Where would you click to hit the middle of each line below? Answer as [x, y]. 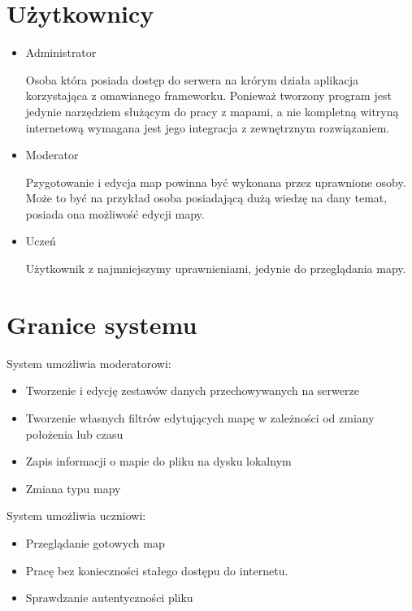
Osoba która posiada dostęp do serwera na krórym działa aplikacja [192, 79]
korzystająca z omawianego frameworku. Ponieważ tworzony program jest [208, 95]
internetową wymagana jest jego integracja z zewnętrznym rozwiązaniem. [208, 127]
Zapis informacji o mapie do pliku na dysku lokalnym [158, 461]
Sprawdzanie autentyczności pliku [109, 598]
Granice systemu [102, 324]
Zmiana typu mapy [73, 488]
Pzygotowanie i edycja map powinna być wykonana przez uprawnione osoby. [216, 182]
